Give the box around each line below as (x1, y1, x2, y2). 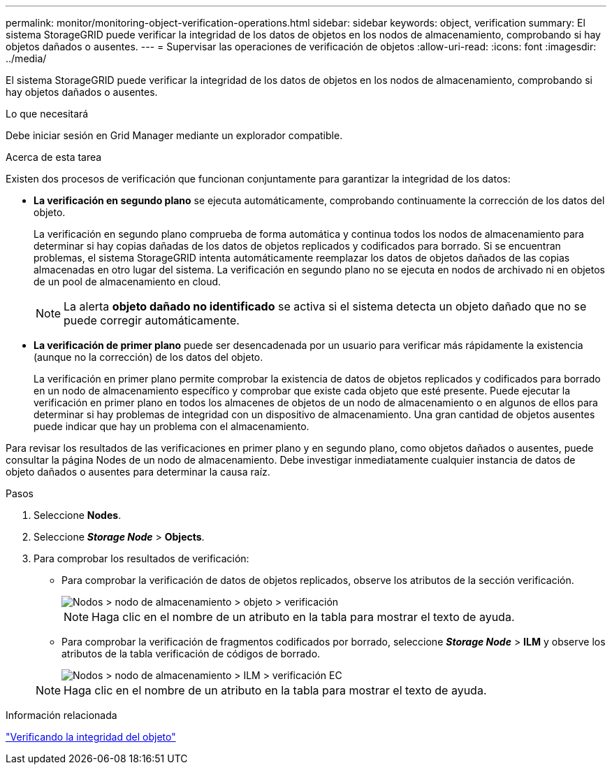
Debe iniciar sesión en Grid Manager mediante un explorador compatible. (6, 129, 343, 141)
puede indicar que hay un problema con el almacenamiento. (34, 420, 309, 432)
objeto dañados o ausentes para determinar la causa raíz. (6, 466, 270, 478)
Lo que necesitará (6, 108, 89, 120)
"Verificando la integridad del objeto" (6, 731, 176, 743)
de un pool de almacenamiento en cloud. (34, 276, 221, 287)
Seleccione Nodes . (34, 509, 122, 521)
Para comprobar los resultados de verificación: (34, 552, 249, 564)
